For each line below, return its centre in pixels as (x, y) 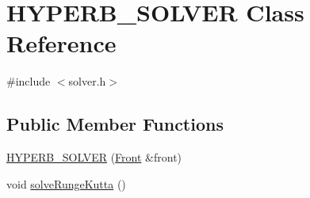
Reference (61, 43)
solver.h (87, 81)
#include (29, 81)
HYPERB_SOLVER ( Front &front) (94, 157)
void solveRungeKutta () (66, 183)
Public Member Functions (115, 124)
